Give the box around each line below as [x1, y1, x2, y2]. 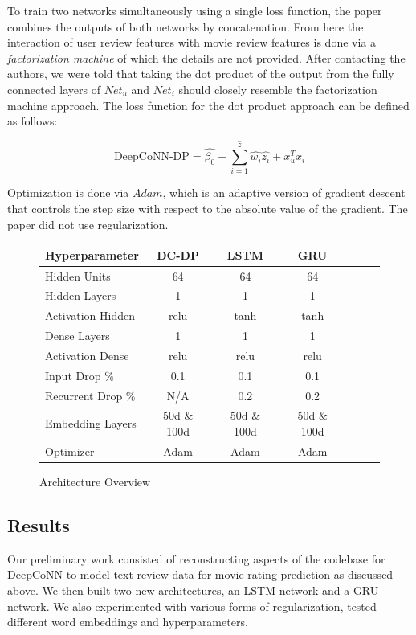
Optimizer [45, 442, 95, 459]
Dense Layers [45, 327, 110, 344]
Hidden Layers [45, 287, 116, 304]
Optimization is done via [7, 184, 129, 201]
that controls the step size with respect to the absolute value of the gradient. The [7, 200, 408, 217]
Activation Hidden [45, 307, 136, 324]
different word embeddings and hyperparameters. [7, 613, 248, 630]
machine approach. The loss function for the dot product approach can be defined [7, 96, 410, 113]
